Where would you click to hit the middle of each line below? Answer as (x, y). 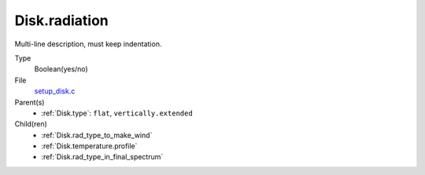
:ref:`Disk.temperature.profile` (89, 146)
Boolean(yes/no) (61, 69)
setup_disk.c (55, 91)
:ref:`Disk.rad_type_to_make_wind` (97, 135)
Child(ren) (31, 124)
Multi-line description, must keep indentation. (88, 44)
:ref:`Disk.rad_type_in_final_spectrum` (102, 157)
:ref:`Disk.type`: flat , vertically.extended (117, 113)
